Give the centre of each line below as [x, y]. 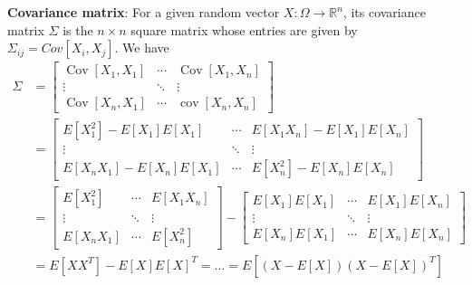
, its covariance [384, 12]
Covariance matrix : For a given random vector [144, 12]
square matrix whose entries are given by [244, 29]
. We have [142, 47]
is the [78, 29]
